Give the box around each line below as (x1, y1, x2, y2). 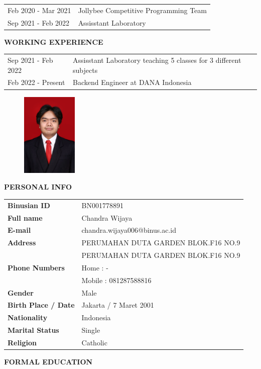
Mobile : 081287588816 (81, 274, 152, 285)
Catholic (81, 337, 107, 347)
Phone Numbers (8, 262, 65, 272)
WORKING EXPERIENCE (4, 36, 103, 47)
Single (81, 325, 100, 335)
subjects (73, 64, 98, 75)
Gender (8, 287, 34, 298)
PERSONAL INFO (4, 181, 72, 192)
